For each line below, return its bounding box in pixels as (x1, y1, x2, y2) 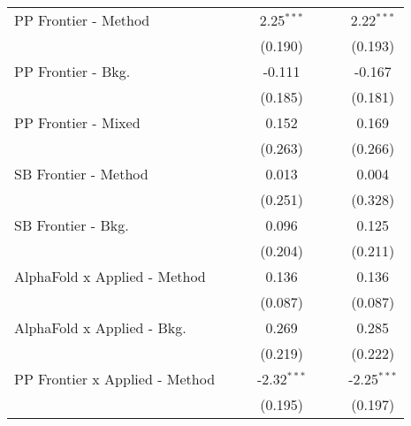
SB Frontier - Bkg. (14, 215, 129, 235)
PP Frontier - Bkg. (14, 61, 131, 81)
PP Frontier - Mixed (14, 112, 141, 133)
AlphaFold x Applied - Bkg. (14, 317, 186, 338)
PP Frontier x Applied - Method (14, 369, 216, 389)
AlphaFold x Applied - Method (14, 266, 206, 286)
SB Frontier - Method (14, 164, 148, 184)
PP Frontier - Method (14, 10, 150, 30)
